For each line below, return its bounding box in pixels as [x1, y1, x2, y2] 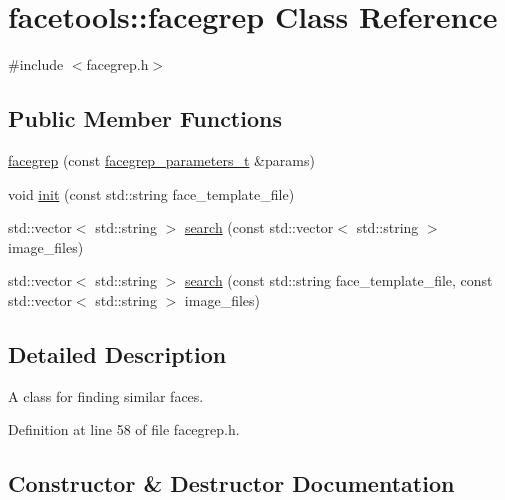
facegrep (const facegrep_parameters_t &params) [8, 149, 315, 170]
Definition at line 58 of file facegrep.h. [8, 419, 240, 440]
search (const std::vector [184, 217, 334, 238]
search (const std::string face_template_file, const [184, 270, 493, 291]
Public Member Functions [8, 103, 282, 134]
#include [8, 54, 64, 75]
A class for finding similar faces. [8, 385, 204, 406]
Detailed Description [8, 338, 227, 369]
